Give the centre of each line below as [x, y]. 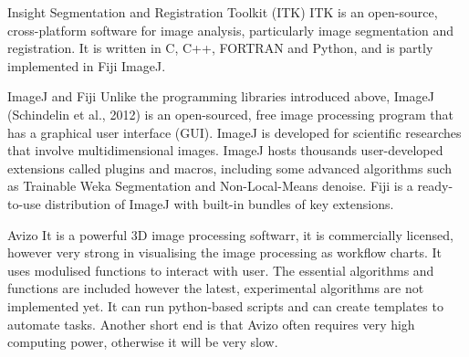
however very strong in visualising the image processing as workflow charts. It [224, 252]
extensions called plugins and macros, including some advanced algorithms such [230, 168]
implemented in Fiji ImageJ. [87, 65]
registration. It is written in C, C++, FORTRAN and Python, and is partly [220, 48]
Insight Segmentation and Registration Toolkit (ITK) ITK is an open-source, [223, 12]
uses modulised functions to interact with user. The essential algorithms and [221, 270]
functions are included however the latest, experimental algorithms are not [216, 288]
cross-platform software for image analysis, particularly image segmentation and [231, 30]
